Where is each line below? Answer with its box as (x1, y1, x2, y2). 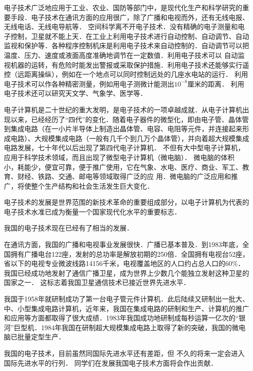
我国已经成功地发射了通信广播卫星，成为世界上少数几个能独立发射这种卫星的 (4, 267, 249, 278)
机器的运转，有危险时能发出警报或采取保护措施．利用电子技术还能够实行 (10, 59, 242, 70)
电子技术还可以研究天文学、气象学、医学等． (4, 88, 147, 98)
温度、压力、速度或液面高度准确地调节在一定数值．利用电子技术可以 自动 (4, 50, 238, 60)
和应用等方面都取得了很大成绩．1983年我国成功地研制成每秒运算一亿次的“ (4, 313, 239, 323)
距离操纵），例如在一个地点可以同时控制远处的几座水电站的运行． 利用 (24, 69, 248, 79)
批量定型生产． (17, 332, 65, 342)
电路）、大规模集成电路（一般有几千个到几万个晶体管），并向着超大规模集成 (10, 133, 249, 143)
